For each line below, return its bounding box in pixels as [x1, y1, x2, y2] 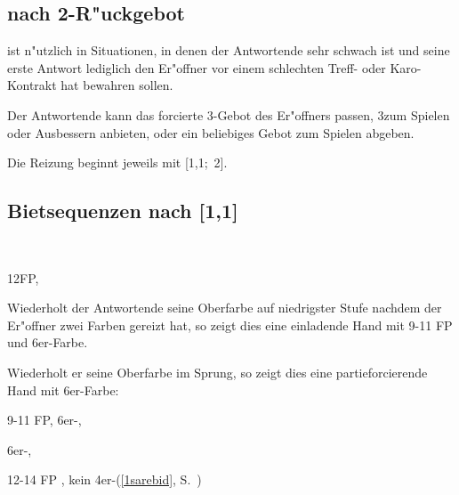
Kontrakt [7, 76, 57, 94]
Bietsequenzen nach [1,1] [7, 197, 238, 224]
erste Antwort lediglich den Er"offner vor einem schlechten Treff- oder [7, 58, 386, 77]
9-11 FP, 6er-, [7, 410, 82, 429]
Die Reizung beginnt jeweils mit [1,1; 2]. [7, 153, 228, 172]
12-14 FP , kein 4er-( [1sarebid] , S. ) [7, 470, 202, 489]
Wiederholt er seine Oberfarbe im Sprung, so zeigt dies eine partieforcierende [7, 362, 428, 381]
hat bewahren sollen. [60, 76, 173, 94]
